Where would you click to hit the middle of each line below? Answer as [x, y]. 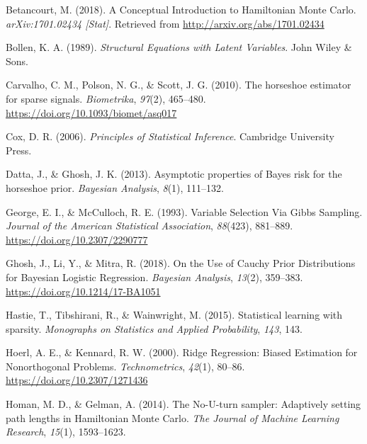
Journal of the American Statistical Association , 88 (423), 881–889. [149, 226]
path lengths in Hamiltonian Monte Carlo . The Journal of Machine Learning [173, 417]
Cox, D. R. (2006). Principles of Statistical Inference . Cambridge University [170, 136]
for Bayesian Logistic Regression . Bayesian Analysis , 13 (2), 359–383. [154, 277]
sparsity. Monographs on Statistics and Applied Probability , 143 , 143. [154, 328]
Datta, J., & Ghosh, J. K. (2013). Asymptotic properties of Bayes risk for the [174, 174]
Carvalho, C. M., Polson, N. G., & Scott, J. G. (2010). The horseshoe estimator [179, 85]
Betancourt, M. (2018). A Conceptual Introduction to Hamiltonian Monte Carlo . [181, 9]
